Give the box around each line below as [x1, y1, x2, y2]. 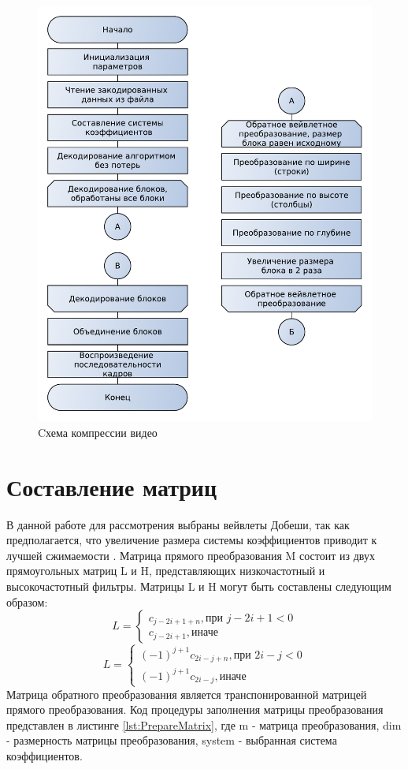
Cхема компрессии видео [38, 424, 158, 440]
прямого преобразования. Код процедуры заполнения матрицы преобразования [6, 701, 384, 718]
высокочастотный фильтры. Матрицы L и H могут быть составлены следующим [6, 577, 391, 594]
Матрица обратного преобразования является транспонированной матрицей [6, 685, 367, 702]
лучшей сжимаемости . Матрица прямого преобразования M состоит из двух [6, 547, 375, 563]
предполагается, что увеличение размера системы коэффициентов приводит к [6, 532, 377, 548]
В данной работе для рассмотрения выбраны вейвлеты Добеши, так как [6, 516, 350, 532]
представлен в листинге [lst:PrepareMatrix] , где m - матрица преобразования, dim [6, 716, 402, 733]
